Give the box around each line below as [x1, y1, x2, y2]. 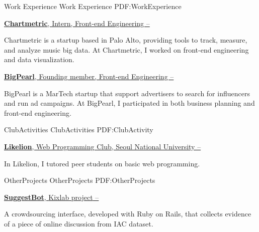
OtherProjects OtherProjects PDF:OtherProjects [4, 175, 155, 185]
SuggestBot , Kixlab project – [4, 191, 99, 202]
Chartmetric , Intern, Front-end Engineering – [4, 18, 150, 28]
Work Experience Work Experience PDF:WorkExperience [4, 1, 182, 11]
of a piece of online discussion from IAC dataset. [4, 218, 153, 228]
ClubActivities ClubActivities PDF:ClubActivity [4, 124, 153, 135]
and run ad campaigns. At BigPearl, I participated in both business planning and [4, 98, 255, 108]
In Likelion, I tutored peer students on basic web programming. [4, 158, 200, 168]
